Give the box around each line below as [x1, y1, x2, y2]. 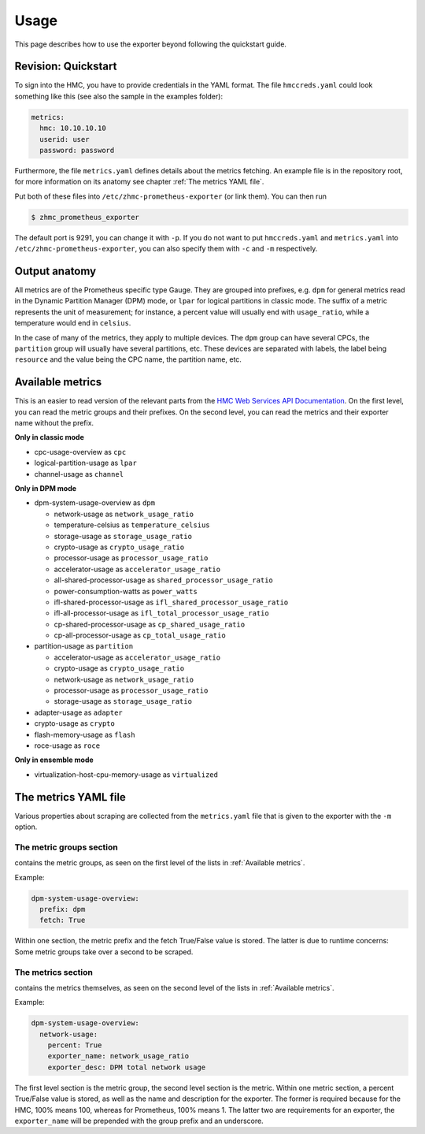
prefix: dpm [39, 905, 86, 913]
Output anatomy [14, 264, 97, 277]
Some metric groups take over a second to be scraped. [14, 946, 194, 957]
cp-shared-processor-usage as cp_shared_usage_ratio [54, 619, 246, 629]
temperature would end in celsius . [14, 318, 131, 328]
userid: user [39, 135, 90, 143]
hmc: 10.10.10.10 [39, 124, 106, 133]
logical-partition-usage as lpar [34, 458, 137, 468]
